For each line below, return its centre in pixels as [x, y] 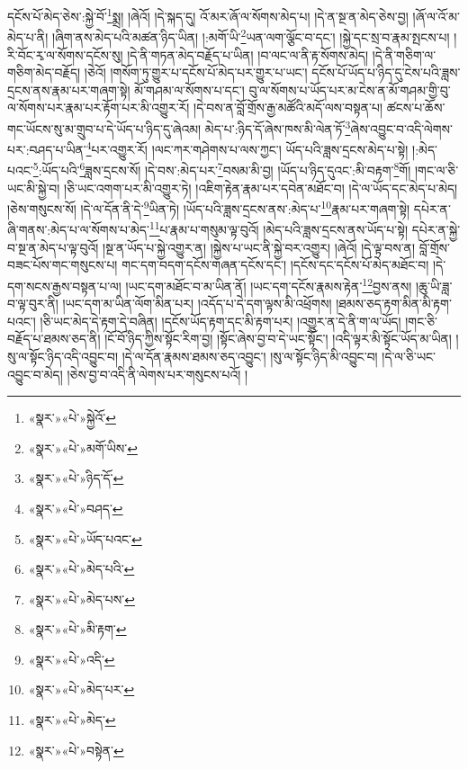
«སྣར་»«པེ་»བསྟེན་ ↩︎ [76, 750]
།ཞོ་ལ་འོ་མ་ [436, 16]
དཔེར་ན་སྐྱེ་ [436, 230]
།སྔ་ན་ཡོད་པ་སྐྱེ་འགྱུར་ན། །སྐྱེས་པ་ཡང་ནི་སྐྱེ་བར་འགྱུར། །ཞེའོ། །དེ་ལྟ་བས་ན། [259, 247]
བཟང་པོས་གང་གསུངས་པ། [63, 265]
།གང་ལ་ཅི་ [436, 170]
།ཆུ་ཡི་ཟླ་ [434, 286]
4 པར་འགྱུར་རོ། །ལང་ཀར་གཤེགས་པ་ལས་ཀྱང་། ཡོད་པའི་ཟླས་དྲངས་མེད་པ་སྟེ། [247, 148]
